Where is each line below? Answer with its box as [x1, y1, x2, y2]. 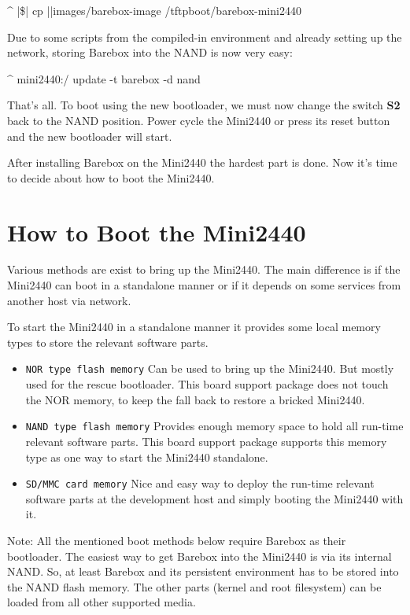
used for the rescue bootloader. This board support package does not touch [25, 376, 389, 392]
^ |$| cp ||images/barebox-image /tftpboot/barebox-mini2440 [7, 2, 301, 18]
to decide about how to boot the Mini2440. [7, 169, 215, 186]
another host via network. [7, 292, 131, 308]
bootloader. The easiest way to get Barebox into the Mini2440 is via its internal [7, 547, 392, 564]
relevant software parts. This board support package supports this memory [25, 433, 387, 449]
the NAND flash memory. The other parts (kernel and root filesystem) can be [7, 578, 382, 595]
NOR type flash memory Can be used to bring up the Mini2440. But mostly [25, 360, 394, 377]
